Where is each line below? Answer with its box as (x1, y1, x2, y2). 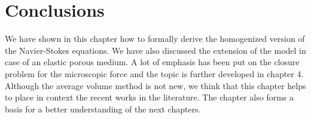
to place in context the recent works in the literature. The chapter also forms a (5, 91, 294, 103)
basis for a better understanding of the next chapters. (5, 102, 201, 115)
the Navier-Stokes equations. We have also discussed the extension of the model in (5, 44, 306, 56)
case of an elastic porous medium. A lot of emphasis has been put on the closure (5, 56, 300, 68)
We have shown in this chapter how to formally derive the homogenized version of (5, 32, 305, 45)
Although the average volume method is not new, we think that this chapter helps (5, 79, 306, 91)
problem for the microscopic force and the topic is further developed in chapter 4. (5, 67, 304, 80)
